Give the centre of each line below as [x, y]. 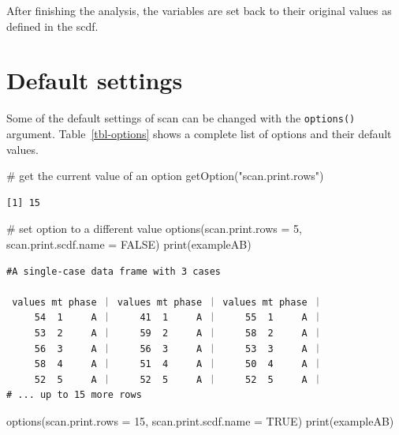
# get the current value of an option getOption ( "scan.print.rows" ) [165, 176]
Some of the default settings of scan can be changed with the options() [181, 118]
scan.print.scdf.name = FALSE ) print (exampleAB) [129, 244]
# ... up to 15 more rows [74, 395]
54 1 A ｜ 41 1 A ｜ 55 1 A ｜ [178, 318]
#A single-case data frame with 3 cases [114, 271]
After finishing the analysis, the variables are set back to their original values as [199, 10]
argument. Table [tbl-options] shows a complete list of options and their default [199, 133]
